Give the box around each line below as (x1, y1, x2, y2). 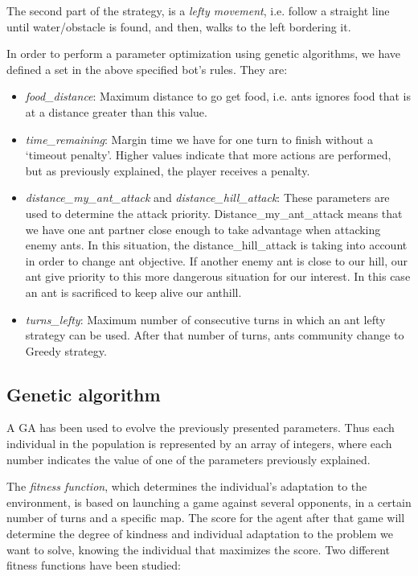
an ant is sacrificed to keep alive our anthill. (25, 283, 242, 300)
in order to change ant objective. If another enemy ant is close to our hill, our (25, 252, 408, 269)
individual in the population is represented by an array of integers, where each (6, 435, 392, 452)
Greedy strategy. (25, 342, 107, 359)
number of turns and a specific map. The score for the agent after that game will (6, 509, 405, 526)
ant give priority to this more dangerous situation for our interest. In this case (25, 268, 411, 285)
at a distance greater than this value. (25, 103, 207, 120)
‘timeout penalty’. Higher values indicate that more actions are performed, (25, 146, 391, 163)
